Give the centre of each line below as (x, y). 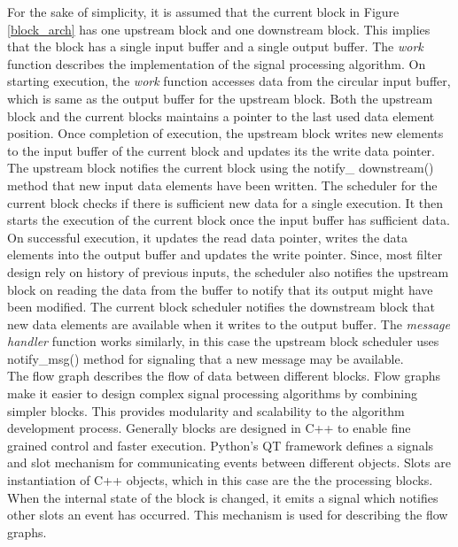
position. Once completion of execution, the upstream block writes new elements (225, 133)
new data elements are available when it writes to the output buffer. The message (229, 324)
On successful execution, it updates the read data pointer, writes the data (208, 237)
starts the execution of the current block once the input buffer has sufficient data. (229, 220)
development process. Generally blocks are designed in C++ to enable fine (209, 428)
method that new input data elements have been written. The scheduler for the (222, 185)
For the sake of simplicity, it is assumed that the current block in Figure (203, 12)
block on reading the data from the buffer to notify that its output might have (220, 289)
